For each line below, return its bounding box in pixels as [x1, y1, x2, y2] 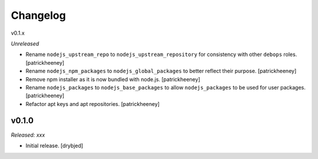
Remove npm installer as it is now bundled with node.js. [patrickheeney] [25, 75, 200, 82]
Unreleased [11, 40, 39, 47]
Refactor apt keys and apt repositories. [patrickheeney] [25, 100, 160, 107]
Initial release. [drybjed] [25, 142, 84, 149]
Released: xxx [11, 131, 45, 138]
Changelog [11, 9, 66, 22]
